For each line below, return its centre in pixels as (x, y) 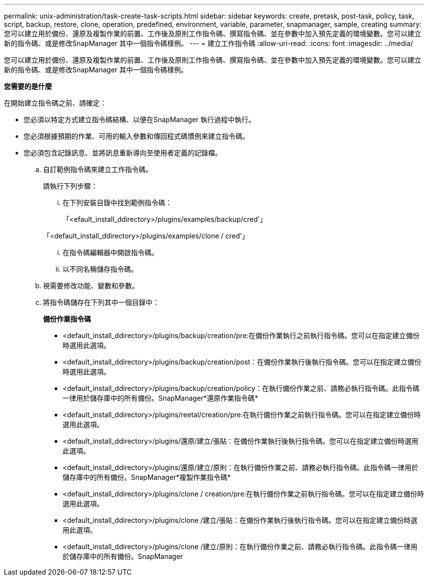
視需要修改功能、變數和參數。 (91, 286)
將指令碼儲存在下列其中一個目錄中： (101, 302)
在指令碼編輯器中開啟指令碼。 (110, 252)
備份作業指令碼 (67, 319)
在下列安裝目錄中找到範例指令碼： (117, 203)
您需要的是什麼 (28, 86)
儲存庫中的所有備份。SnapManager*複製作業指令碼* (147, 477)
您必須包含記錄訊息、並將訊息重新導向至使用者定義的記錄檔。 (123, 153)
